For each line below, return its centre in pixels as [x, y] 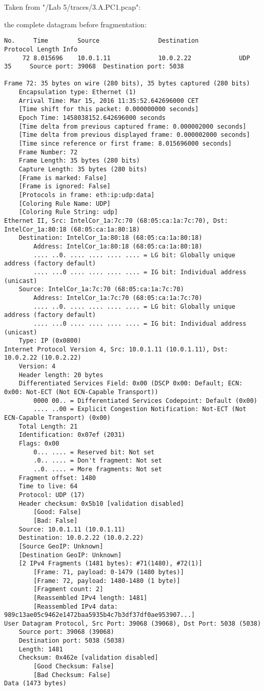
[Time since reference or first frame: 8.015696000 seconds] [125, 144]
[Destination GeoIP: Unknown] [70, 555]
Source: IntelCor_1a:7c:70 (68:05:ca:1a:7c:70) [101, 289]
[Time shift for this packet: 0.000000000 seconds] [109, 109]
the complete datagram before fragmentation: [75, 24]
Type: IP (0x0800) [50, 341]
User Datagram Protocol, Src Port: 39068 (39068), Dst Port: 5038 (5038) [133, 623]
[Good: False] [57, 512]
